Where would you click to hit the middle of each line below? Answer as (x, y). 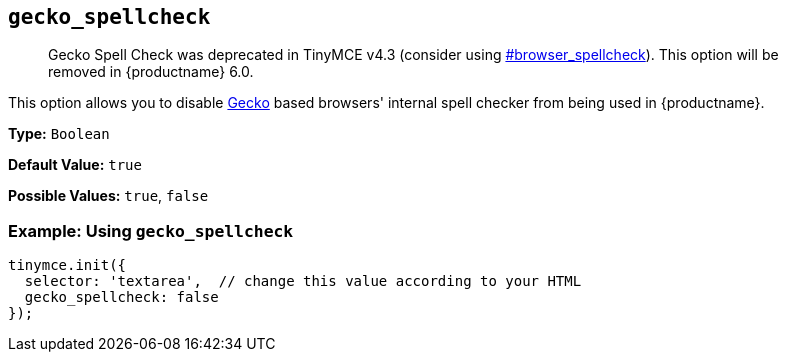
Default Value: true (75, 165)
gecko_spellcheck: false (121, 297)
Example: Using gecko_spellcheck (151, 230)
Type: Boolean (59, 134)
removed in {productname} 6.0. (151, 72)
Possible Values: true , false (108, 196)
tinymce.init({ (67, 265)
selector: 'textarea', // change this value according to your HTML (303, 281)
